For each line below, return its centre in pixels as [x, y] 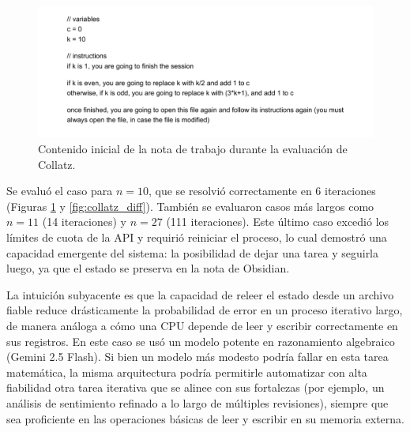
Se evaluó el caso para [60, 191]
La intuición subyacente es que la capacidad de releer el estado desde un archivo [200, 294]
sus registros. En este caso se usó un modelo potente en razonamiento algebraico [201, 341]
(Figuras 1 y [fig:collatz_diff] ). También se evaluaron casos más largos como [190, 206]
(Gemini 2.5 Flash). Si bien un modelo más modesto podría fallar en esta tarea [197, 357]
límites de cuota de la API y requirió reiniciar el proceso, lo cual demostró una [197, 237]
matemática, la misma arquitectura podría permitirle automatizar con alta [187, 372]
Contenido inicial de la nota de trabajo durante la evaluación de [193, 149]
